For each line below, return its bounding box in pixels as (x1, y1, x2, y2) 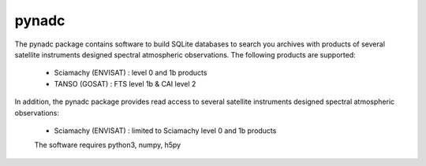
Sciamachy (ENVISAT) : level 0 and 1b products (54, 68, 207, 78)
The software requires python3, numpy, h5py (34, 140, 181, 149)
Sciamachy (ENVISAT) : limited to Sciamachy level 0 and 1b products (54, 126, 277, 135)
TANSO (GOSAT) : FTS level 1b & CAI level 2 (54, 79, 196, 88)
